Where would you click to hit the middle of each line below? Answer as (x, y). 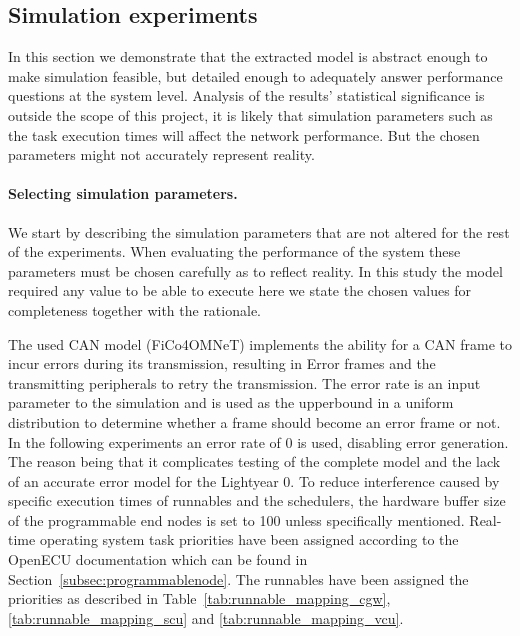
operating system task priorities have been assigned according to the (249, 539)
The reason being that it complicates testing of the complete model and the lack (254, 461)
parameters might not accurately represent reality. (161, 154)
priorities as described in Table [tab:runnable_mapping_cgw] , (199, 598)
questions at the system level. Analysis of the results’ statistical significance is (246, 95)
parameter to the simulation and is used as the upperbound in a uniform (231, 402)
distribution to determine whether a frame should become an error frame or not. (254, 421)
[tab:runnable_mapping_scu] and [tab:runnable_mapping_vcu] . (206, 617)
